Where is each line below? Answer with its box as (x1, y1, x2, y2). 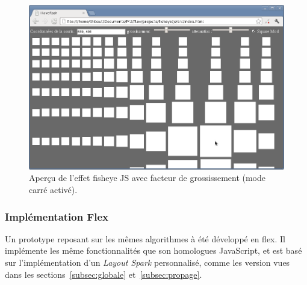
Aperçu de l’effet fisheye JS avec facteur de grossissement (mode (29, 171, 266, 184)
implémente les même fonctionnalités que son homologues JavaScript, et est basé (5, 244, 302, 257)
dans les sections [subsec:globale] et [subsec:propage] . (5, 268, 202, 280)
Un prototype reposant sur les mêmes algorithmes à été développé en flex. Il (5, 232, 285, 245)
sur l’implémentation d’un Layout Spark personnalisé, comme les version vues (5, 256, 290, 268)
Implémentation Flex (5, 209, 109, 224)
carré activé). (29, 183, 78, 195)
